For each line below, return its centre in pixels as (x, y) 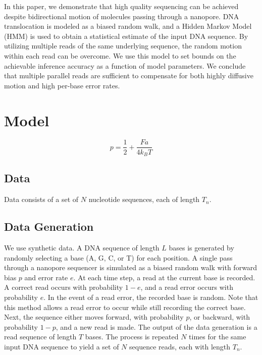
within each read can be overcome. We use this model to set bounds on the (120, 55)
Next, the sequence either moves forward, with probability (94, 317)
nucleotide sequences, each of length (144, 199)
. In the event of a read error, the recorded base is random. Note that (151, 297)
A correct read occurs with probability (64, 287)
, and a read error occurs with (187, 287)
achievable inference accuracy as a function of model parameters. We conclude (125, 65)
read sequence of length (40, 337)
